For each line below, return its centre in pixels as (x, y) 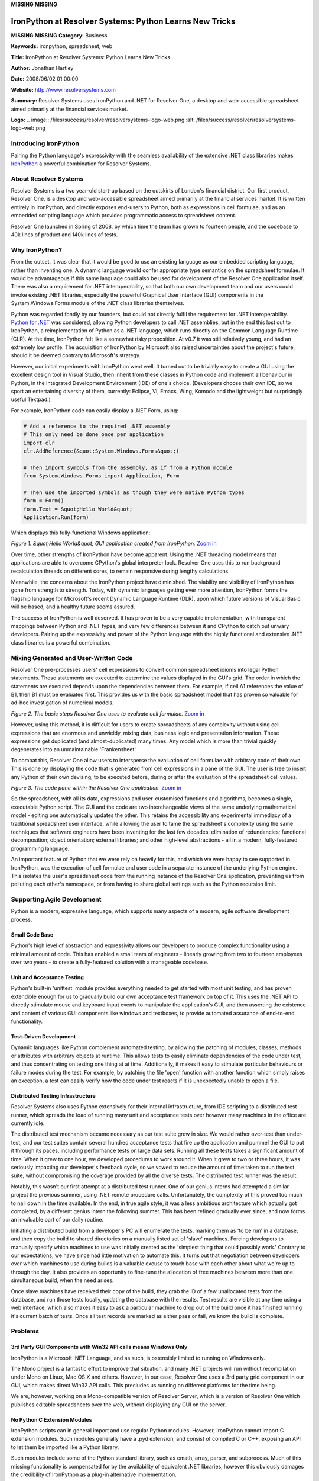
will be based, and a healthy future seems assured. (73, 607)
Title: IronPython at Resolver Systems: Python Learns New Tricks (91, 57)
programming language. (40, 848)
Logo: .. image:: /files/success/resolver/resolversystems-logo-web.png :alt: (103, 120)
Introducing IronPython (45, 143)
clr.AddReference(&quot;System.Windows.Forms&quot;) (101, 451)
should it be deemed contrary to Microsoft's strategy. (76, 355)
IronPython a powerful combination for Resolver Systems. (81, 164)
